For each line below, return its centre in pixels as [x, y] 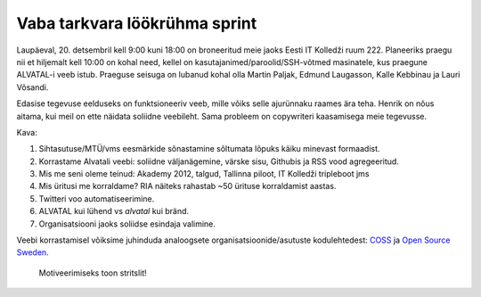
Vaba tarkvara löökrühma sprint [137, 23]
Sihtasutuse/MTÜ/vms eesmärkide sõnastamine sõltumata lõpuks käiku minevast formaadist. [209, 149]
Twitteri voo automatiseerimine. [97, 198]
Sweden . [33, 252]
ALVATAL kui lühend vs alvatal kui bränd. [114, 211]
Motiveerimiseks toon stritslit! [93, 273]
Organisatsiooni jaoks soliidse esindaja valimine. [127, 224]
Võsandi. [33, 87]
